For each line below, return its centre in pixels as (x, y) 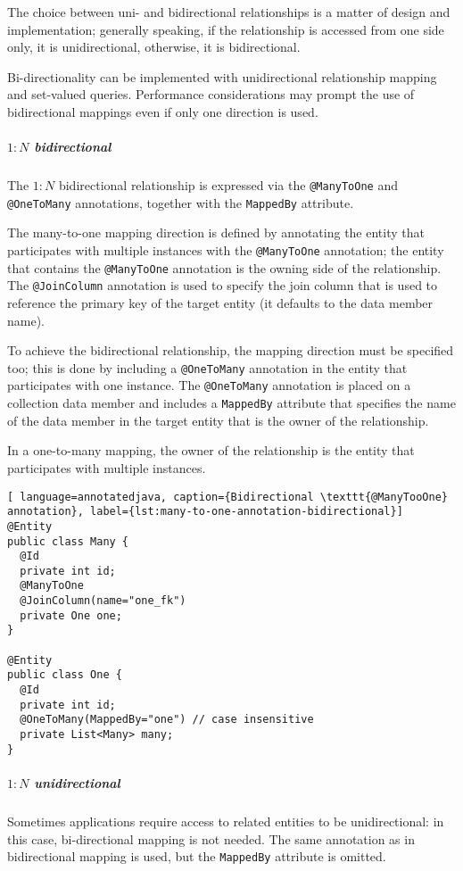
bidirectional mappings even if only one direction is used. (163, 111)
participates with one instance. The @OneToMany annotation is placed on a (209, 385)
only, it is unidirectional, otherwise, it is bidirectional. (154, 47)
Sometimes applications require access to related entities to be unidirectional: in (226, 821)
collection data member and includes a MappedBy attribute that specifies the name (231, 403)
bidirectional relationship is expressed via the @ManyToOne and (228, 185)
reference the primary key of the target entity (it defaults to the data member (220, 303)
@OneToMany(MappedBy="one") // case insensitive (167, 720)
